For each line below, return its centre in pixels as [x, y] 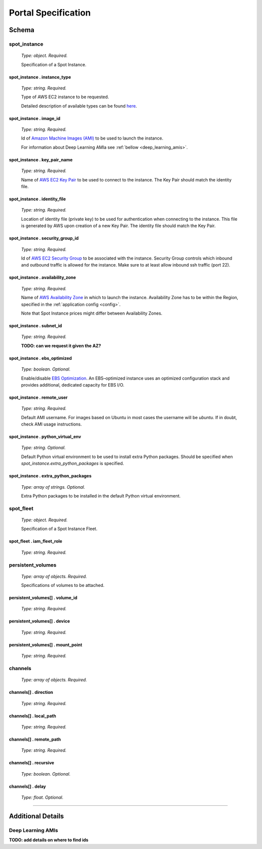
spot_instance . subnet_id [36, 325]
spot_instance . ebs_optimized [41, 358]
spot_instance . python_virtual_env [45, 437]
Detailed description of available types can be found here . [79, 106]
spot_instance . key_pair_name [41, 159]
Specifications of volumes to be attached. [63, 585]
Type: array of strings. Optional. [53, 487]
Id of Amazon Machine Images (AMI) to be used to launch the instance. [92, 138]
